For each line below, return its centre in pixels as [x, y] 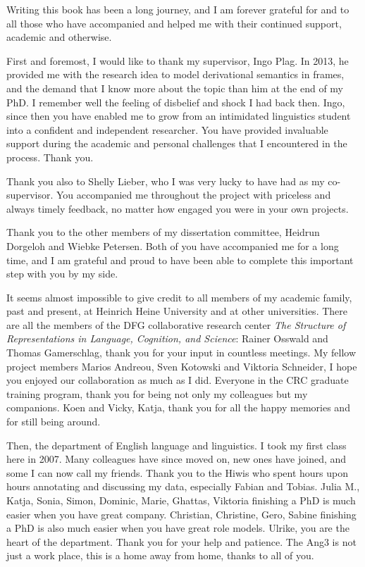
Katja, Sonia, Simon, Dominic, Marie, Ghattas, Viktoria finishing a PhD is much [181, 500]
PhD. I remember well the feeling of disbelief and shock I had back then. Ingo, [176, 102]
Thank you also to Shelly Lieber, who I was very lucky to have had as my [166, 181]
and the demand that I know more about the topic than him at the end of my [175, 88]
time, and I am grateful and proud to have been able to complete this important [180, 260]
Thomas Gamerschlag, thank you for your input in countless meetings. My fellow [181, 353]
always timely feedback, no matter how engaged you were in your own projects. [178, 208]
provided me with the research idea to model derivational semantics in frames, [175, 74]
